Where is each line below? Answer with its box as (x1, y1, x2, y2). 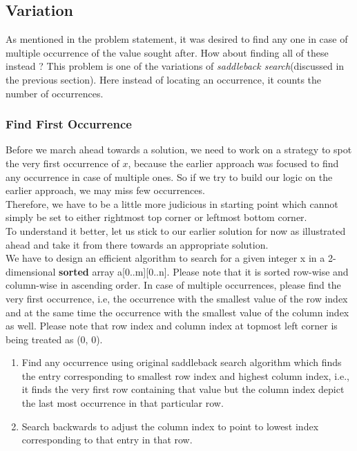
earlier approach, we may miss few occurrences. (6, 183, 205, 198)
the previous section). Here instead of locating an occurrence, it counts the (6, 72, 322, 86)
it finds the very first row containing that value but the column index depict (21, 382, 345, 396)
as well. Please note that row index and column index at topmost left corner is (6, 318, 338, 333)
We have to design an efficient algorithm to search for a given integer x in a (6, 251, 325, 265)
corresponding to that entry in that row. (21, 432, 193, 447)
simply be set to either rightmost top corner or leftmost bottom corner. (6, 210, 307, 224)
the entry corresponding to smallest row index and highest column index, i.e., (21, 368, 349, 383)
